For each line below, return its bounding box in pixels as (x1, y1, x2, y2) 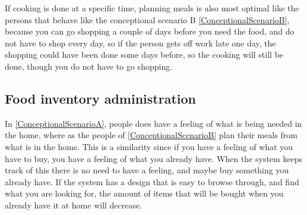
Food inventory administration (5, 89, 196, 107)
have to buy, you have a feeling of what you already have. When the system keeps (5, 152, 303, 164)
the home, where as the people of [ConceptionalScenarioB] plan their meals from (5, 129, 297, 141)
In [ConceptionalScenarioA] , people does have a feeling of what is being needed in (5, 117, 302, 129)
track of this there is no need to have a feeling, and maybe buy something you (5, 164, 289, 176)
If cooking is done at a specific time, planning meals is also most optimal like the (5, 2, 299, 14)
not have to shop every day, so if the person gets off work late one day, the (5, 36, 276, 49)
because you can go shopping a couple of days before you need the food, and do (5, 25, 295, 38)
